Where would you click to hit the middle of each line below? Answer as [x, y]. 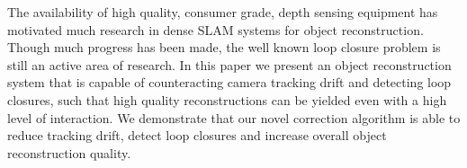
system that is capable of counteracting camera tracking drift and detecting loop [229, 82]
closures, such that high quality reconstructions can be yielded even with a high [227, 99]
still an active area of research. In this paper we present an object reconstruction [229, 64]
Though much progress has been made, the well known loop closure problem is [224, 47]
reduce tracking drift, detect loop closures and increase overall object [197, 135]
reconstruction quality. [69, 152]
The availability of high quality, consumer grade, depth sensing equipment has [223, 12]
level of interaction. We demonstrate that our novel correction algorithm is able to [234, 117]
